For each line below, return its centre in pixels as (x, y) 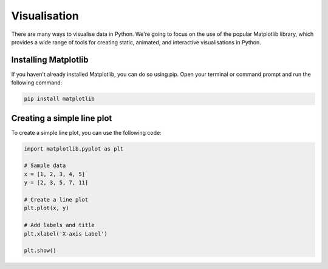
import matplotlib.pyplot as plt (74, 148)
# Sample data (45, 166)
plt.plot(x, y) (46, 208)
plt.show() (40, 251)
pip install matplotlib (60, 99)
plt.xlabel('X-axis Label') (66, 233)
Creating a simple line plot (62, 118)
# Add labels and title (60, 225)
